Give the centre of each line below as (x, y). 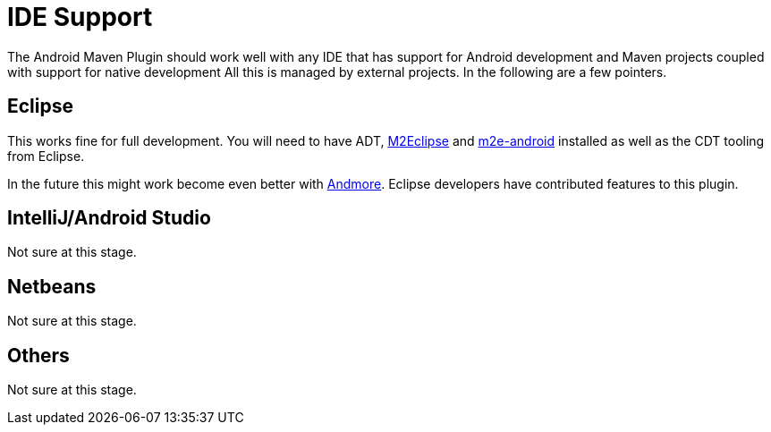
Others (38, 355)
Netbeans (52, 286)
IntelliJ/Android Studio (109, 218)
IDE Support (80, 17)
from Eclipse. (46, 156)
